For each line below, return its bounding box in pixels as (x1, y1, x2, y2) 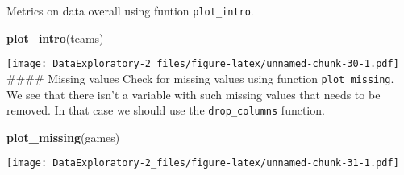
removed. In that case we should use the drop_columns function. (6, 102, 325, 119)
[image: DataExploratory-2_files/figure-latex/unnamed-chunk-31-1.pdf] (6, 157, 399, 169)
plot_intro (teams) (6, 29, 104, 46)
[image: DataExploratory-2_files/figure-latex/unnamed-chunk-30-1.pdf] (6, 58, 399, 70)
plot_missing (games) (6, 128, 120, 145)
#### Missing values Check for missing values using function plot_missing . (6, 69, 394, 86)
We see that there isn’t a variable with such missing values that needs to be (6, 85, 381, 102)
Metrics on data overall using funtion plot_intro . (6, 2, 254, 19)
